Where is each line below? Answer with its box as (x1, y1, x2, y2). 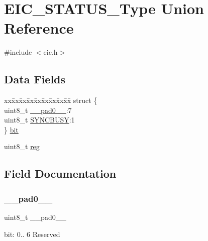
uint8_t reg (4, 141, 40, 152)
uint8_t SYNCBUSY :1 (4, 114, 75, 125)
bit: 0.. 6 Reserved (4, 228, 60, 239)
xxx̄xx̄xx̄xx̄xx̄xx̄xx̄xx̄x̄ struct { (4, 95, 97, 105)
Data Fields (4, 71, 66, 87)
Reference (4, 18, 74, 38)
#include (4, 47, 32, 57)
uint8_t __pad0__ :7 (4, 104, 72, 115)
